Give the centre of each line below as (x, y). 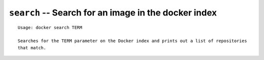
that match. (32, 48)
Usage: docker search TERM (50, 27)
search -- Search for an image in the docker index (113, 13)
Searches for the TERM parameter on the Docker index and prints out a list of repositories (132, 41)
